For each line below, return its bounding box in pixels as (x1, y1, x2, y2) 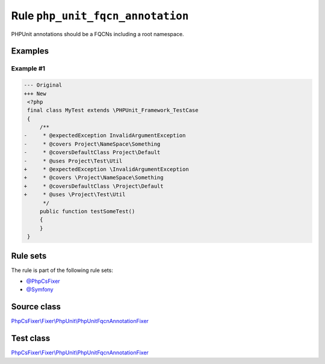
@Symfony (26, 286, 54, 293)
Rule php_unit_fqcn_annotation (11, 9, 189, 22)
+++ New (23, 90, 46, 97)
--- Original (23, 82, 63, 88)
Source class (11, 301, 61, 312)
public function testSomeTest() (39, 208, 135, 215)
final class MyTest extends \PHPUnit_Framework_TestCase (27, 107, 199, 114)
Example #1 (11, 64, 45, 73)
